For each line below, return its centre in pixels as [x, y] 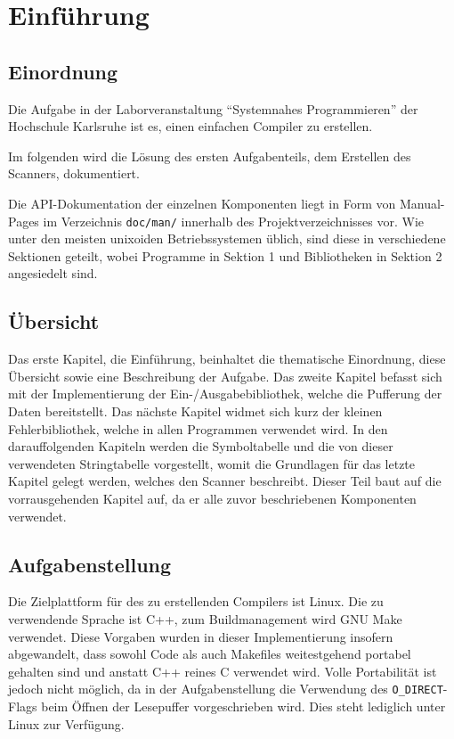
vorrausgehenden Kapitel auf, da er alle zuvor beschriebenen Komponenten [212, 498]
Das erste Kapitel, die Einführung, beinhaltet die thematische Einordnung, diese [227, 359]
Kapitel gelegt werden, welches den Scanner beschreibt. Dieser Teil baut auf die [225, 481]
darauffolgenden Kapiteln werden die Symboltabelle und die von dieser [201, 446]
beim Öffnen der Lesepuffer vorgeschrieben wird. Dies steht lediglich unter [243, 706]
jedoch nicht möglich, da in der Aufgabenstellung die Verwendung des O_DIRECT [226, 689]
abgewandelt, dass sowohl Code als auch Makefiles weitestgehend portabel [210, 654]
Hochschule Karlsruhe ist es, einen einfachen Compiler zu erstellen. [191, 126]
